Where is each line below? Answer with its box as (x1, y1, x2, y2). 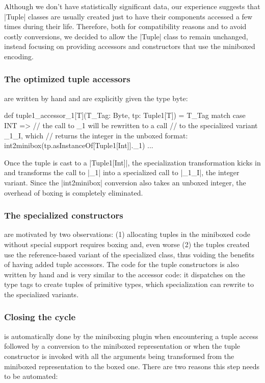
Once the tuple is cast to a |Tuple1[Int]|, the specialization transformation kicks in (4, 157, 261, 167)
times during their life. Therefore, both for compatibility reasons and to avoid (4, 21, 247, 32)
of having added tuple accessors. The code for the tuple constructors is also (4, 259, 239, 270)
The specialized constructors (4, 209, 123, 222)
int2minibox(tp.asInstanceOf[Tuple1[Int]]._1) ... (4, 140, 153, 151)
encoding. (4, 51, 34, 61)
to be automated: (4, 371, 58, 381)
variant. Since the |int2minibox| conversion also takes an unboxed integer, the (4, 177, 246, 187)
